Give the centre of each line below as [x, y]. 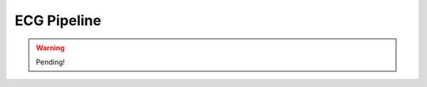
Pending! [51, 62]
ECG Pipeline [58, 20]
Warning [50, 48]
